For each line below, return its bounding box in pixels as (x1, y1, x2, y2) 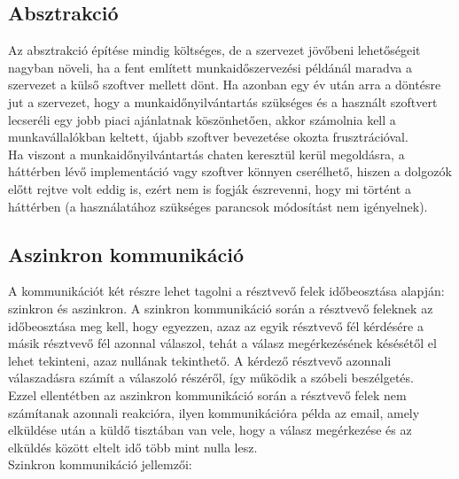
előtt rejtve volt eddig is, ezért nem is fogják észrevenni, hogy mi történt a (8, 179, 411, 197)
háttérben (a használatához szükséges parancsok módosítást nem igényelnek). (8, 197, 428, 215)
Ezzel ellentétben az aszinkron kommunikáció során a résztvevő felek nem (8, 385, 407, 404)
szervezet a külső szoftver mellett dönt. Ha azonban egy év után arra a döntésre (8, 75, 441, 94)
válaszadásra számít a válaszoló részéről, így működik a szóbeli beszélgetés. (8, 368, 414, 387)
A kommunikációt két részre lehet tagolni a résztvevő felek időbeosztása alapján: (8, 282, 445, 300)
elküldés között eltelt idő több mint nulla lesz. (8, 437, 258, 456)
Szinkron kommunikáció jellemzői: (8, 455, 192, 474)
